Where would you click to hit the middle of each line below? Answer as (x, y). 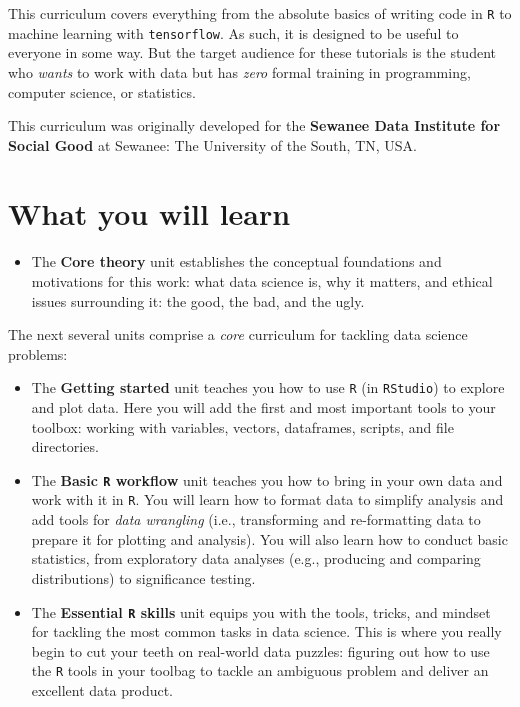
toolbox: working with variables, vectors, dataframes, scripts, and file (242, 426)
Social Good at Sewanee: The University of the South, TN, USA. (212, 144)
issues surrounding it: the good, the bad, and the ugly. (198, 300)
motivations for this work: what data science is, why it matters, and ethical (262, 281)
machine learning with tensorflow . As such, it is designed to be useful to (233, 32)
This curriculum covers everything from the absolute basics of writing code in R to (260, 13)
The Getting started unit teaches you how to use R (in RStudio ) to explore (268, 387)
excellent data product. (102, 690)
